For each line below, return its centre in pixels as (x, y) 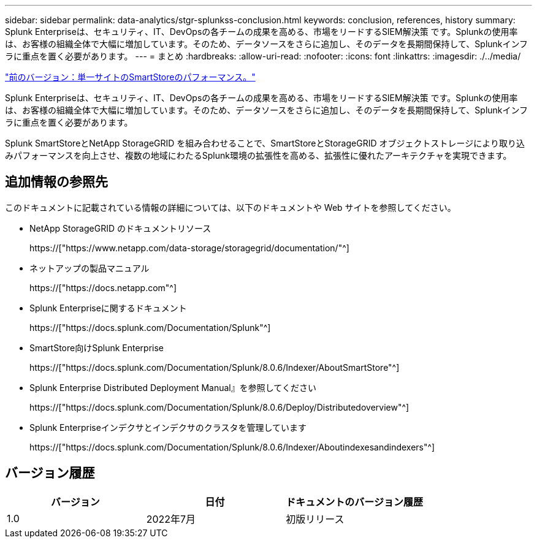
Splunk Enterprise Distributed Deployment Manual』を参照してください (173, 387)
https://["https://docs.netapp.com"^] (103, 287)
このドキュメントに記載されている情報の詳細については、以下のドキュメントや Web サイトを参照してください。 (230, 207)
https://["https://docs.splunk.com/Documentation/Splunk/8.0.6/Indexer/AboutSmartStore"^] (215, 367)
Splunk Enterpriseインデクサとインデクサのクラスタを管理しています (168, 427)
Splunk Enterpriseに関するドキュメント (108, 308)
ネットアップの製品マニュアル (89, 268)
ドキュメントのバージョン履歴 (355, 502)
